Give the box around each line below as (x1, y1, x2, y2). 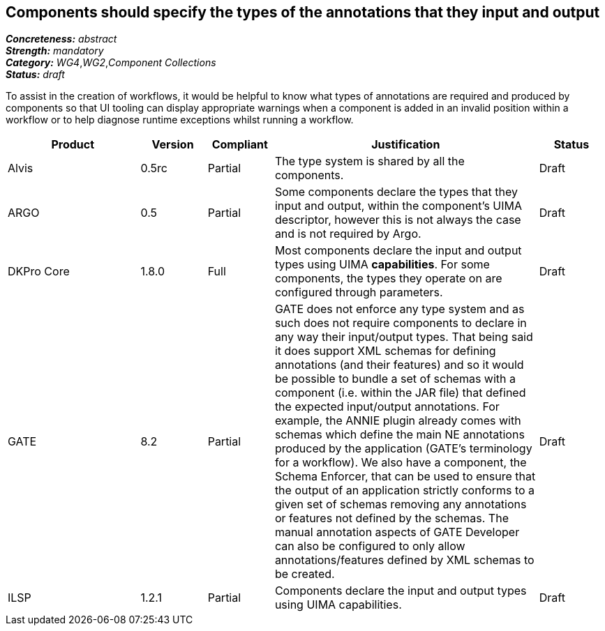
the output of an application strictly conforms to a (274, 483, 535, 498)
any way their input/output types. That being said (274, 330, 533, 344)
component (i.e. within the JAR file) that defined (274, 386, 526, 400)
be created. (274, 567, 335, 581)
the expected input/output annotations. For (274, 400, 500, 414)
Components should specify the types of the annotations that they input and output (6, 3, 600, 21)
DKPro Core (8, 264, 70, 279)
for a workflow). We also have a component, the (274, 455, 527, 470)
